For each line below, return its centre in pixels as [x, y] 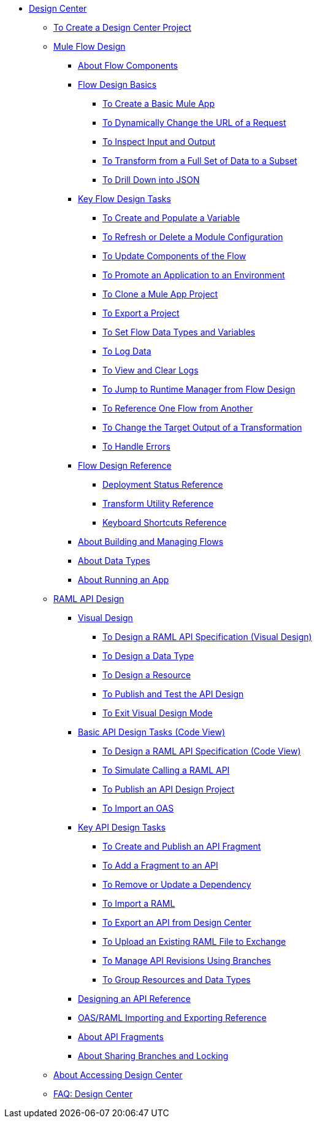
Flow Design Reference [125, 465]
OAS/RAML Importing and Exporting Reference [172, 1018]
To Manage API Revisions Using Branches [187, 961]
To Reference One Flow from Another [178, 408]
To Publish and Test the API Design [173, 694]
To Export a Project [141, 313]
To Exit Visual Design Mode [158, 713]
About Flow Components [128, 65]
